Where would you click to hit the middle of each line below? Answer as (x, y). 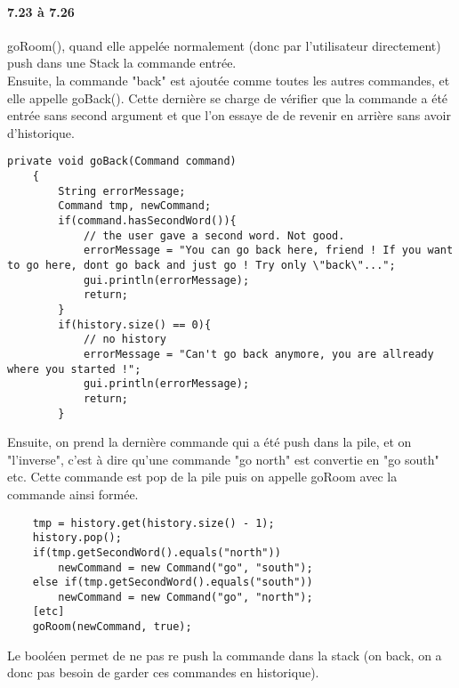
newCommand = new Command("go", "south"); (185, 567)
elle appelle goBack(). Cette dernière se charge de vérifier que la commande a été (228, 97)
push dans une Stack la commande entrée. (122, 63)
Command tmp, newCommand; (135, 206)
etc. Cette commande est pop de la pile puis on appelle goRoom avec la (202, 477)
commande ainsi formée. (73, 494)
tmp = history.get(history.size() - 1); (153, 523)
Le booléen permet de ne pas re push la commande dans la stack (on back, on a (225, 655)
